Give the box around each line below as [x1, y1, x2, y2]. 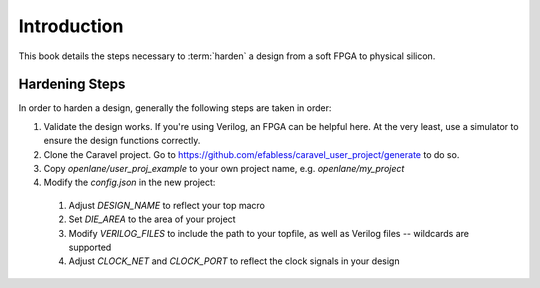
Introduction [18, 15, 124, 37]
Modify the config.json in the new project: [43, 176, 216, 189]
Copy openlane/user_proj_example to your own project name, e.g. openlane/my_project [43, 163, 405, 175]
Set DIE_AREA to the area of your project [68, 213, 236, 225]
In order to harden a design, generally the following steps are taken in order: [18, 102, 332, 114]
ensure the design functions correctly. [43, 135, 201, 147]
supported [68, 241, 112, 253]
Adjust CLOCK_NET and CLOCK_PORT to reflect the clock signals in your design [68, 255, 400, 267]
